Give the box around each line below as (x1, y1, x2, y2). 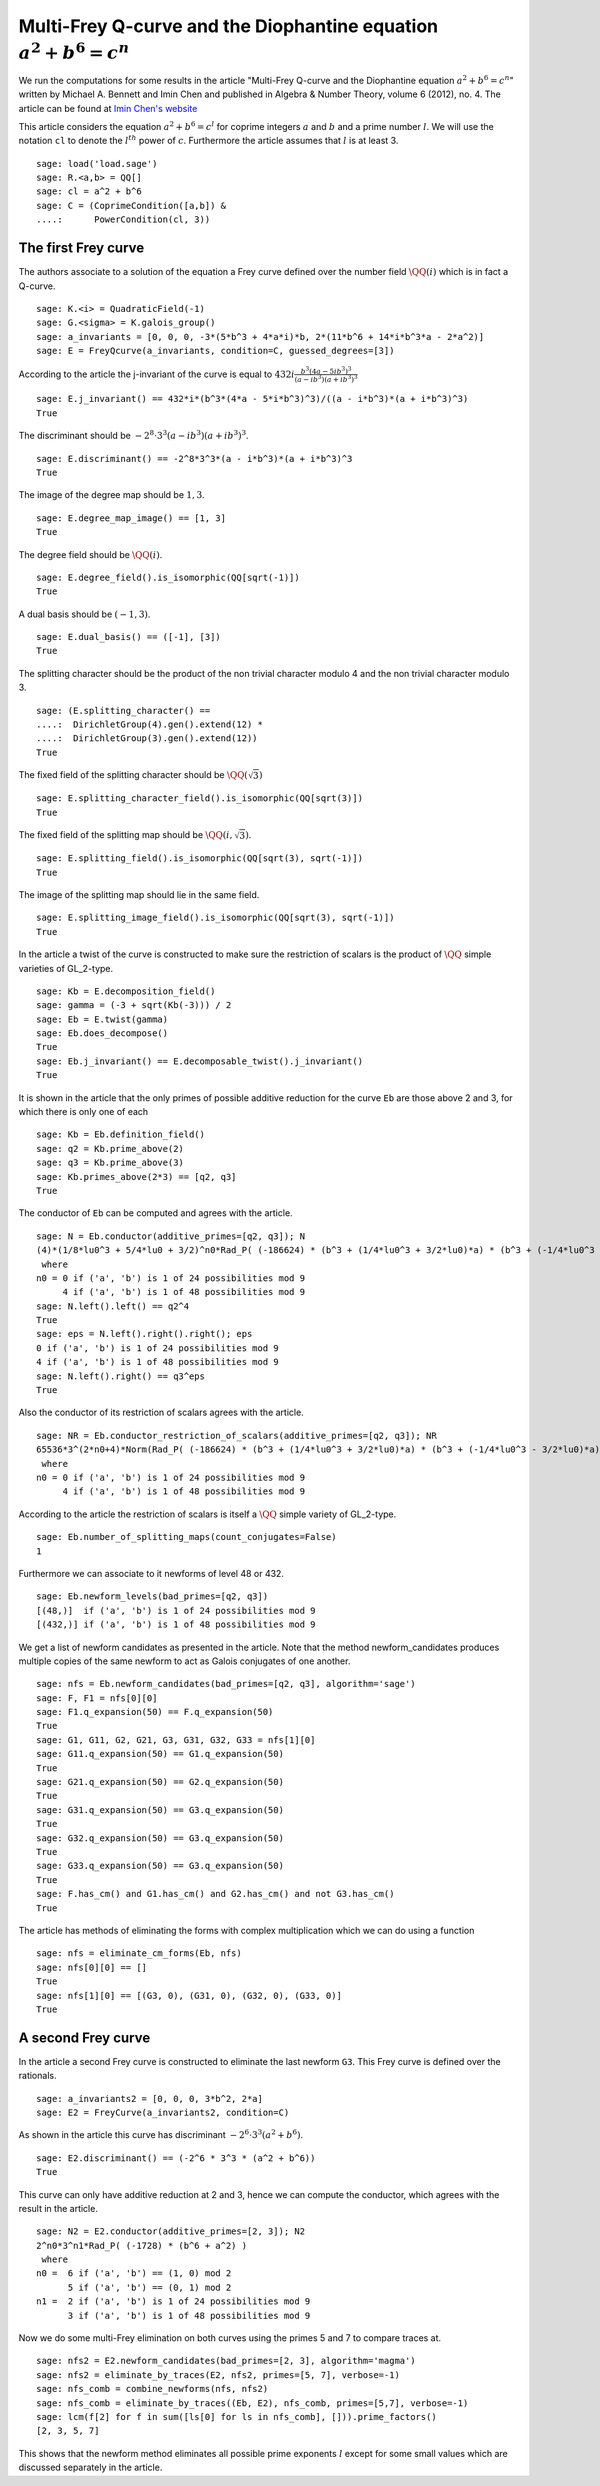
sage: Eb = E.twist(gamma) (36, 1013, 169, 1025)
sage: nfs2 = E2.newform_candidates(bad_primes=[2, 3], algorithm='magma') (36, 2355, 416, 2367)
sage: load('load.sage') (36, 158, 158, 169)
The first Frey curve (18, 240, 145, 257)
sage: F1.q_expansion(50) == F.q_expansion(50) (36, 1706, 274, 1718)
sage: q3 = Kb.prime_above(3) (36, 1157, 185, 1169)
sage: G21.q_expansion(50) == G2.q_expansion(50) (36, 1776, 285, 1788)
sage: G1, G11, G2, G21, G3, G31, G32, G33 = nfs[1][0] (36, 1734, 316, 1745)
